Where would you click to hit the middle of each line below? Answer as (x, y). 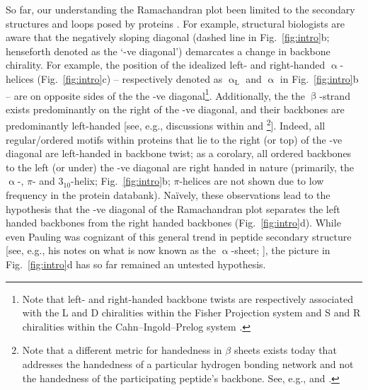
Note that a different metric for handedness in (122, 350)
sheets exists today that (285, 350)
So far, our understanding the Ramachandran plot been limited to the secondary (180, 9)
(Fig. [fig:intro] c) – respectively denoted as (130, 78)
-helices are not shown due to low (252, 181)
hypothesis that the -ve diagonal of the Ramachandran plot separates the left (173, 208)
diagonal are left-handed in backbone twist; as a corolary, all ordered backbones (179, 153)
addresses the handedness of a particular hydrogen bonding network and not (188, 363)
